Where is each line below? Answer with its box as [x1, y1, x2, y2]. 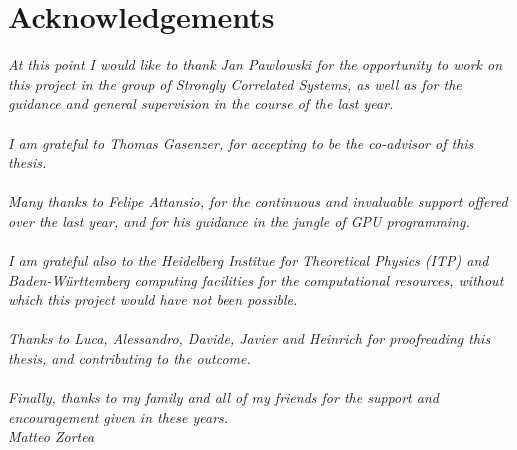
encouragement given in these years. [8, 406, 229, 427]
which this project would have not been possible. [8, 289, 298, 310]
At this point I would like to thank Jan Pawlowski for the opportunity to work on [8, 54, 503, 75]
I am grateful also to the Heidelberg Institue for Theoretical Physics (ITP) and [8, 250, 489, 271]
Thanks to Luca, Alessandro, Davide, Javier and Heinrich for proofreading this [8, 328, 491, 349]
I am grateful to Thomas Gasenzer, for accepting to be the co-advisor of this [8, 132, 474, 153]
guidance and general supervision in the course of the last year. [8, 93, 394, 114]
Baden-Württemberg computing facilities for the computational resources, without [8, 269, 504, 290]
